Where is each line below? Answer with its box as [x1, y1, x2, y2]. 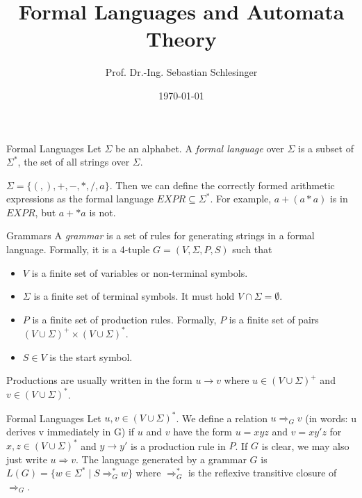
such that [232, 242, 272, 257]
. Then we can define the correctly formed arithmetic [109, 177, 335, 192]
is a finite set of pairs [229, 312, 319, 326]
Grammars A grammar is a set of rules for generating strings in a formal [6, 228, 315, 243]
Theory [146, 24, 217, 53]
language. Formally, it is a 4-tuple [6, 242, 150, 257]
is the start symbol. [49, 349, 133, 364]
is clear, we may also [261, 438, 349, 452]
